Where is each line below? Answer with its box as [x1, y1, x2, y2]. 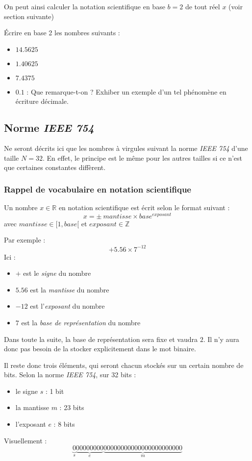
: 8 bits [53, 419, 75, 429]
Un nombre [4, 202, 38, 213]
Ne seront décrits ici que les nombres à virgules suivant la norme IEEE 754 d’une [4, 143, 248, 153]
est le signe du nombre [23, 268, 91, 278]
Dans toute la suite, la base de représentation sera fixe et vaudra [4, 334, 198, 344]
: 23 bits [59, 402, 84, 412]
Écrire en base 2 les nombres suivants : [4, 27, 120, 38]
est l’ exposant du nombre [30, 301, 105, 311]
